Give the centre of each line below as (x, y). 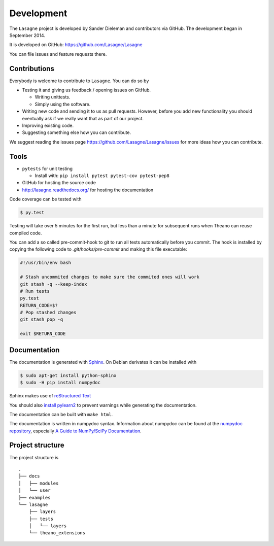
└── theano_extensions (57, 533)
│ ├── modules (39, 483)
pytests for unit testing (47, 168)
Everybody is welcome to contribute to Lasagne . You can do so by (79, 81)
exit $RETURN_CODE (43, 334)
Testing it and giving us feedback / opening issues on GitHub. (87, 90)
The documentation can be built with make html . (61, 414)
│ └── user (35, 490)
